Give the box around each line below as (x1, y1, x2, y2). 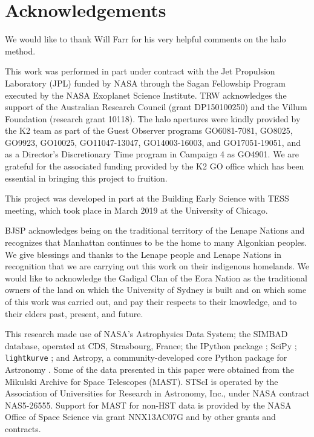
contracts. (5, 422, 41, 435)
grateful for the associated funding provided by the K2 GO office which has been (5, 160, 304, 172)
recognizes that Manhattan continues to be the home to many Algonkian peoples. (5, 236, 307, 249)
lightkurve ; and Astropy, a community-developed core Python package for (5, 351, 287, 364)
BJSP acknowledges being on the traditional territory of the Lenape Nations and (5, 224, 305, 237)
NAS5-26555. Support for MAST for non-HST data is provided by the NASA (5, 398, 292, 411)
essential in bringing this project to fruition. (5, 171, 168, 184)
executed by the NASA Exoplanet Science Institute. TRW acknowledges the (5, 88, 287, 101)
